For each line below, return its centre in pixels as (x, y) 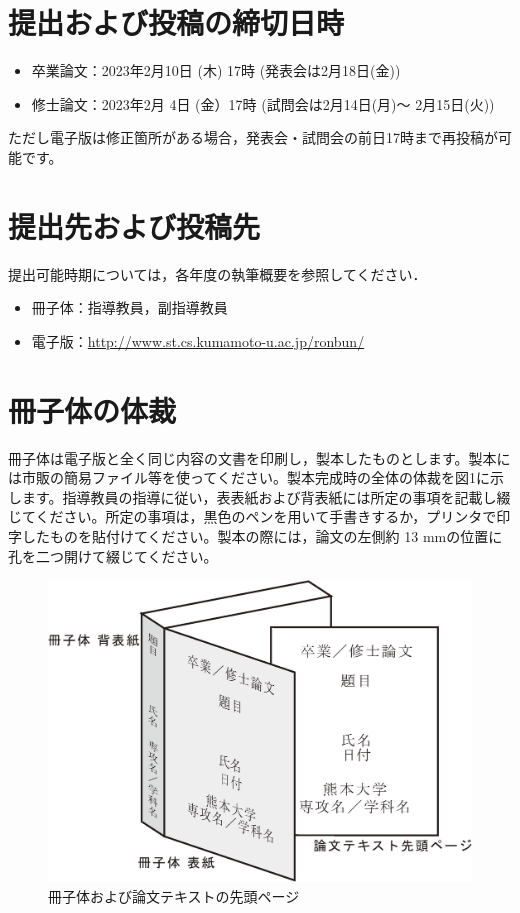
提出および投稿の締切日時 (176, 22)
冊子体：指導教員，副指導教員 (129, 307)
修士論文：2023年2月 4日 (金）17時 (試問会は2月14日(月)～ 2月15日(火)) (263, 103)
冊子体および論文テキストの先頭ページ (174, 895)
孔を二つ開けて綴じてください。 (113, 555)
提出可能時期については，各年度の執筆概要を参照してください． (217, 273)
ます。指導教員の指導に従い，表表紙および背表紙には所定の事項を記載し (259, 496)
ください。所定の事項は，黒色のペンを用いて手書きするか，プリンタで (266, 516)
